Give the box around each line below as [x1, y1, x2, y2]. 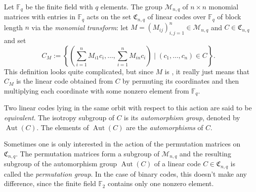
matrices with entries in [4, 11, 76, 22]
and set [4, 35, 26, 46]
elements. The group [100, 1, 163, 11]
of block [217, 11, 241, 22]
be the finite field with [25, 1, 93, 11]
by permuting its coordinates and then [122, 76, 239, 86]
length [4, 22, 23, 32]
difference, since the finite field [4, 178, 96, 189]
